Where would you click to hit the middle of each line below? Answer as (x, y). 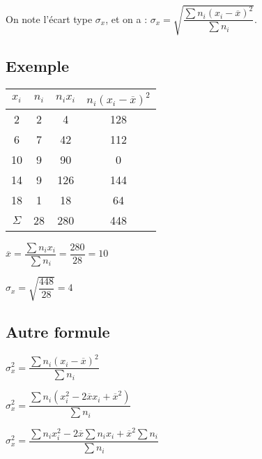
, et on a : (126, 18)
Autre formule (58, 331)
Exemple (37, 65)
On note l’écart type (49, 18)
